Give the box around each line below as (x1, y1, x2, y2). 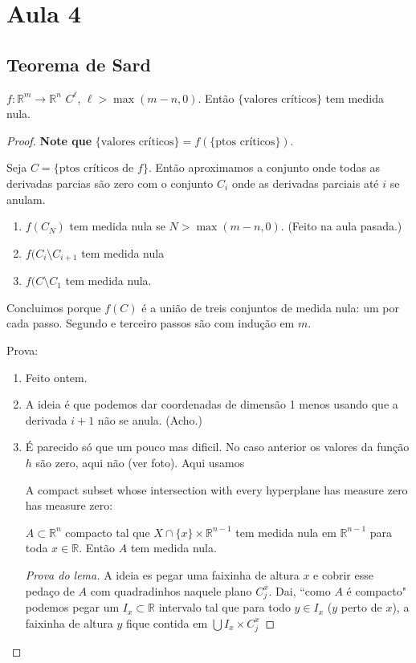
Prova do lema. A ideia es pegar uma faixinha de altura (25, 566, 300, 583)
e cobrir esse (313, 566, 373, 583)
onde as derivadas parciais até (231, 174, 379, 191)
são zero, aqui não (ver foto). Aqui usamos (35, 454, 245, 470)
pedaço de (25, 582, 75, 599)
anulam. (6, 190, 46, 207)
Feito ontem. (25, 368, 88, 385)
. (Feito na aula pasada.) (280, 218, 402, 234)
